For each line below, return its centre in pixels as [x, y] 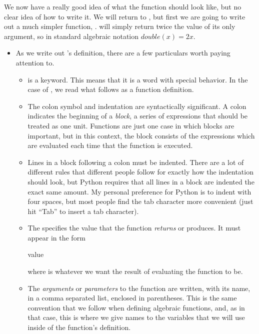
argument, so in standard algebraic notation [71, 36]
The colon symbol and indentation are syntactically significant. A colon [137, 106]
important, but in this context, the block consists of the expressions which [141, 135]
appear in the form [56, 237]
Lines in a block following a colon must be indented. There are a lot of [136, 162]
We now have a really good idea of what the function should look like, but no [123, 6]
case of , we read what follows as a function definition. [111, 89]
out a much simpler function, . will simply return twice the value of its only [120, 26]
